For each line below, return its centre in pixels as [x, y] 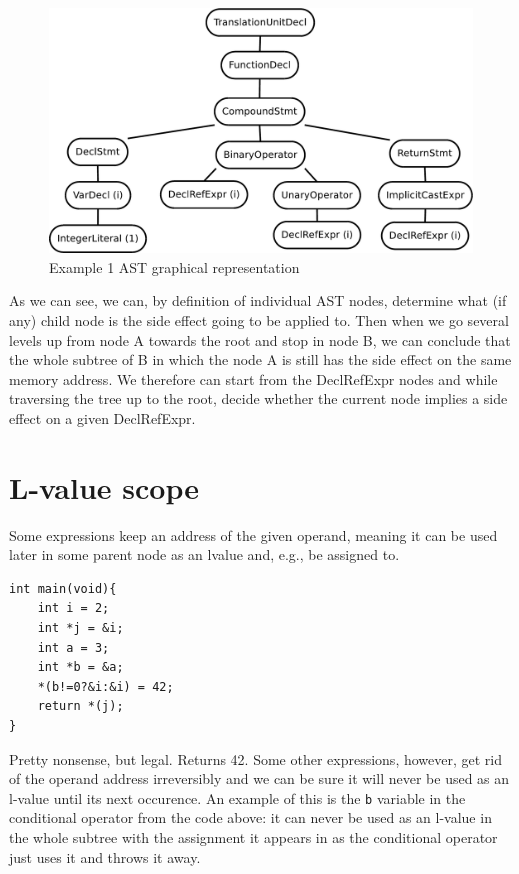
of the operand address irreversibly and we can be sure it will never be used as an [259, 778]
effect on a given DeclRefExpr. [102, 417]
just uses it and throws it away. [105, 856]
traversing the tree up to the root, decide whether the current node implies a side [258, 398]
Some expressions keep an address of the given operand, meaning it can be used [253, 534]
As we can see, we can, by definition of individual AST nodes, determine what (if [258, 300]
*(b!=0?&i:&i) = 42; [105, 686]
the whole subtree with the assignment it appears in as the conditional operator [253, 836]
